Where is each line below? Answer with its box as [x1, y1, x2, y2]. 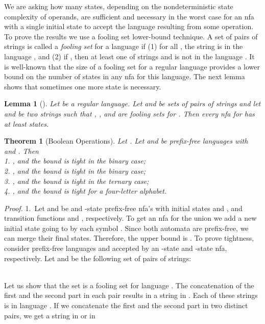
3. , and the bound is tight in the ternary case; [4, 175, 149, 186]
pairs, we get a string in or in [4, 310, 95, 320]
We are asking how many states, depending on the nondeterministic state [4, 1, 233, 11]
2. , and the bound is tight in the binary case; [4, 165, 146, 176]
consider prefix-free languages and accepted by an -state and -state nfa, [4, 243, 227, 253]
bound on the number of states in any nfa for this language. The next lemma [4, 71, 245, 82]
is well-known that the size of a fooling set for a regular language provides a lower [4, 61, 260, 72]
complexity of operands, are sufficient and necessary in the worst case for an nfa [4, 11, 254, 21]
